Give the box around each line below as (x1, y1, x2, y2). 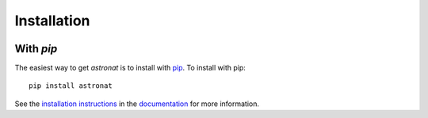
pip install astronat (29, 82, 113, 90)
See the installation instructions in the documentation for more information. (14, 99, 260, 108)
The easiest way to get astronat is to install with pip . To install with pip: (14, 63, 246, 73)
